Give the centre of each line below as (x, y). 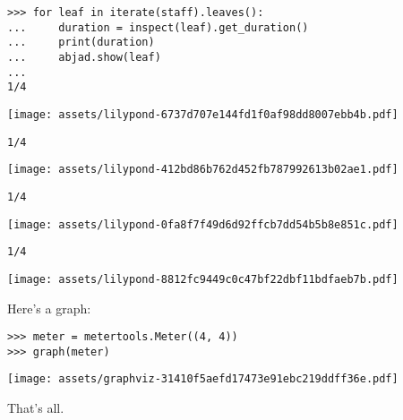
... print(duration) (81, 43)
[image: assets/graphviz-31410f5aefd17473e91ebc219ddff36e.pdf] (203, 379)
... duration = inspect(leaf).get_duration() (158, 27)
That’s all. (36, 408)
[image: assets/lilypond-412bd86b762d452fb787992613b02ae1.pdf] (203, 170)
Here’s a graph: (49, 308)
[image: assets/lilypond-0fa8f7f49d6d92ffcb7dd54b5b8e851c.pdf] (203, 224)
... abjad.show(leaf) (84, 57)
